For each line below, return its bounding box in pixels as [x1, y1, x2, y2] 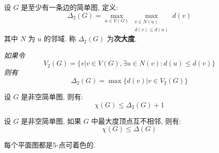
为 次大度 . [107, 33, 137, 44]
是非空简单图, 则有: [21, 91, 83, 102]
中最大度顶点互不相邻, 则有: [91, 115, 181, 126]
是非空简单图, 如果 [21, 115, 81, 126]
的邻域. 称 [43, 33, 76, 44]
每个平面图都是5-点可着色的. [4, 140, 96, 150]
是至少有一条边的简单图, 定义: [21, 2, 118, 12]
